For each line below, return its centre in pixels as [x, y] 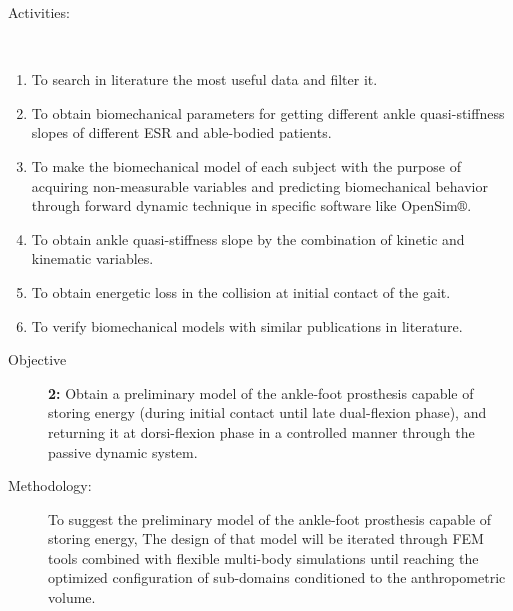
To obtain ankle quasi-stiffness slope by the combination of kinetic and [248, 238]
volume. [72, 597]
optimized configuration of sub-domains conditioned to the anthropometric [277, 577]
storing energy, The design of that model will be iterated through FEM [266, 538]
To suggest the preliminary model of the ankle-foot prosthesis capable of [270, 518]
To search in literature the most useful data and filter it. [204, 79]
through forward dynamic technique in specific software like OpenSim [244, 205]
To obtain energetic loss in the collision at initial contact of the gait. [241, 291]
